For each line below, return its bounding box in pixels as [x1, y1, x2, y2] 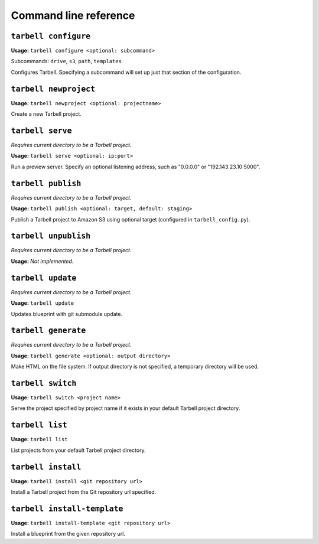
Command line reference [11, 9, 135, 22]
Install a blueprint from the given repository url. [11, 530, 125, 538]
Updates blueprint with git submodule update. [11, 310, 123, 317]
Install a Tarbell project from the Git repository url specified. [11, 488, 157, 496]
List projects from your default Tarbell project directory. [11, 447, 146, 454]
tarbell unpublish [11, 231, 91, 241]
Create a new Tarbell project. [11, 110, 82, 118]
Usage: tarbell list [11, 436, 68, 443]
